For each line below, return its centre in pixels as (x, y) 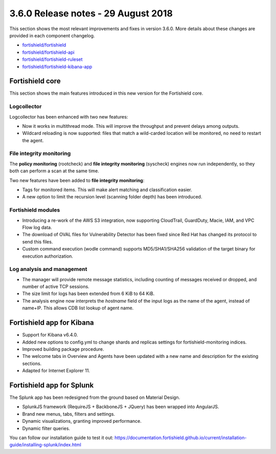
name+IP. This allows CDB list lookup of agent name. (78, 308)
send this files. (38, 242)
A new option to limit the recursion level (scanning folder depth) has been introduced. (112, 197)
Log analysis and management (48, 269)
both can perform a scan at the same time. (54, 171)
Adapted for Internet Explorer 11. (56, 371)
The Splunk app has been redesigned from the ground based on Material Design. (95, 397)
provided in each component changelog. (52, 35)
